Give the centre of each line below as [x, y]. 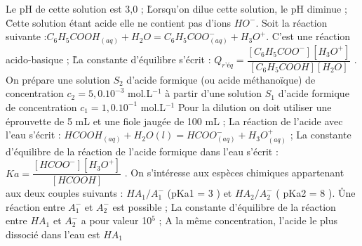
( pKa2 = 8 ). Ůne [316, 193]
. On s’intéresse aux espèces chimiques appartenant [234, 173]
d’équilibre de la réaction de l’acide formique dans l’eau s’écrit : [142, 151]
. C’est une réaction [308, 36]
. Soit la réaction [291, 22]
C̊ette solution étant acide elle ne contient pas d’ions [119, 22]
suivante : [26, 36]
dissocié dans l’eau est [53, 234]
